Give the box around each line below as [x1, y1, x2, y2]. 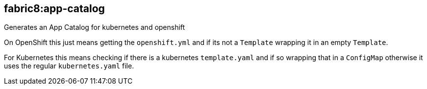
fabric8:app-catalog [4, 2, 105, 15]
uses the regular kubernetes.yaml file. [4, 62, 134, 70]
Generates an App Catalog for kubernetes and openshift [4, 23, 185, 32]
